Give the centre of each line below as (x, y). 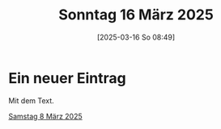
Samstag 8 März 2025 (45, 116)
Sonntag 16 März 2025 (136, 15)
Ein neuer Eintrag (68, 78)
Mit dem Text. (31, 100)
